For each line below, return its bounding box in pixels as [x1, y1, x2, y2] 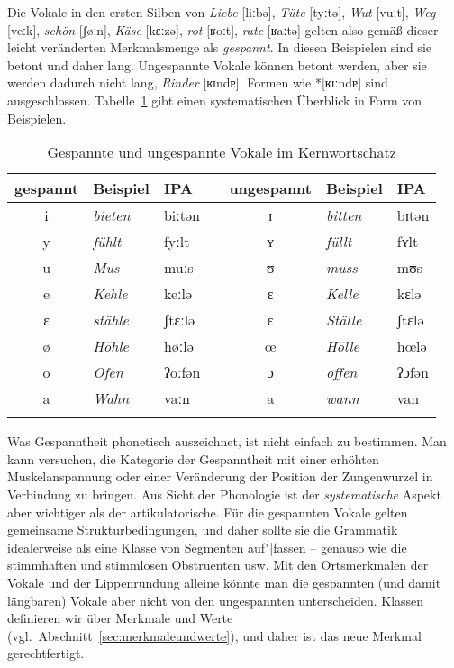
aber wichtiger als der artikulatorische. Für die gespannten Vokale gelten [7, 502, 408, 521]
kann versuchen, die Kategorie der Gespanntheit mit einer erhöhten [7, 449, 379, 468]
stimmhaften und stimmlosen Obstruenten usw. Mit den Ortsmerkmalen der [7, 555, 429, 574]
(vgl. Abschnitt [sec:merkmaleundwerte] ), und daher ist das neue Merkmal [7, 626, 422, 645]
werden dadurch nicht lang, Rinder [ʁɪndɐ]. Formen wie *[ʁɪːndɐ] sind [7, 73, 388, 92]
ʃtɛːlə [163, 309, 195, 331]
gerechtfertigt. [7, 644, 85, 663]
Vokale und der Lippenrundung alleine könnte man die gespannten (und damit [7, 572, 441, 591]
